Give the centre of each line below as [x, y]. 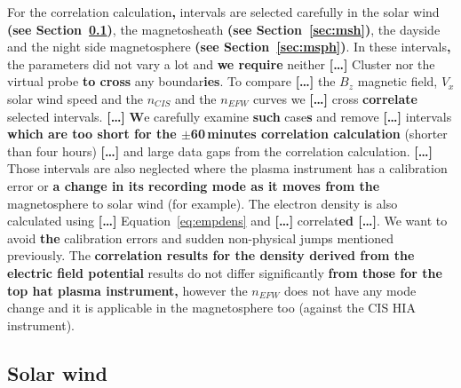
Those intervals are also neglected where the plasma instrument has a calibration [227, 168]
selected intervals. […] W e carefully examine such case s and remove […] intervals [230, 116]
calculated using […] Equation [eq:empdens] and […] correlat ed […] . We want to [227, 221]
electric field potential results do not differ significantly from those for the [225, 272]
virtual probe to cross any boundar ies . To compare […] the [171, 81]
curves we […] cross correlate [335, 98]
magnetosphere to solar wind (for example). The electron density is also [203, 203]
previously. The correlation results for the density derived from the [211, 255]
